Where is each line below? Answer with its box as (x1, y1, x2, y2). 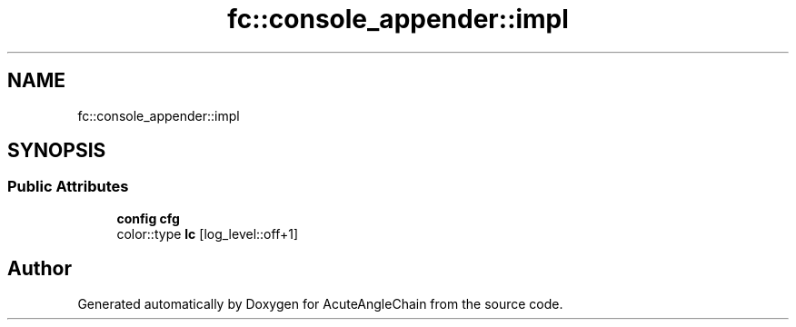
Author (7, 257, 72, 281)
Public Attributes (7, 177, 129, 196)
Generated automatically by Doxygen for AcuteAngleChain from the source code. (77, 295, 563, 312)
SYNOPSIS (7, 139, 106, 163)
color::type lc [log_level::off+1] (116, 225, 298, 242)
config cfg (116, 210, 180, 226)
